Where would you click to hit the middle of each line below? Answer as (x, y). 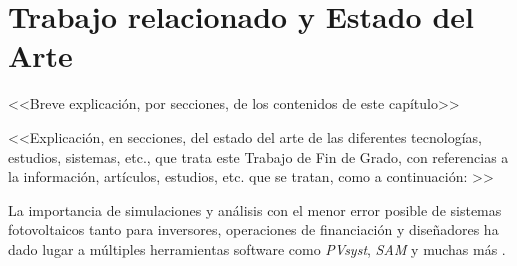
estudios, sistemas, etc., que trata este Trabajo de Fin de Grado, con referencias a (258, 156)
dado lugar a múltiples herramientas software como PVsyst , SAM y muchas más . (257, 248)
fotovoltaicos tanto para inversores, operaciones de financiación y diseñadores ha (253, 229)
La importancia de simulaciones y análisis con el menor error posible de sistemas (255, 209)
